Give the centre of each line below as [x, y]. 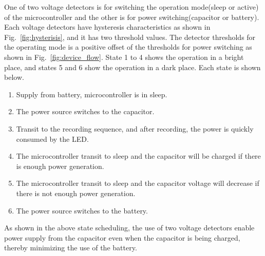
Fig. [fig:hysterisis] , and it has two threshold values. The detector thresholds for [130, 37]
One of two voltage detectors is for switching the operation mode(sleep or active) [131, 7]
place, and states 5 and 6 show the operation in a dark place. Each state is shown [132, 67]
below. [14, 77]
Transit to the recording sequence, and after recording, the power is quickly [135, 128]
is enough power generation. [60, 166]
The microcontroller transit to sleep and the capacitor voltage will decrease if [138, 183]
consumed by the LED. [52, 138]
